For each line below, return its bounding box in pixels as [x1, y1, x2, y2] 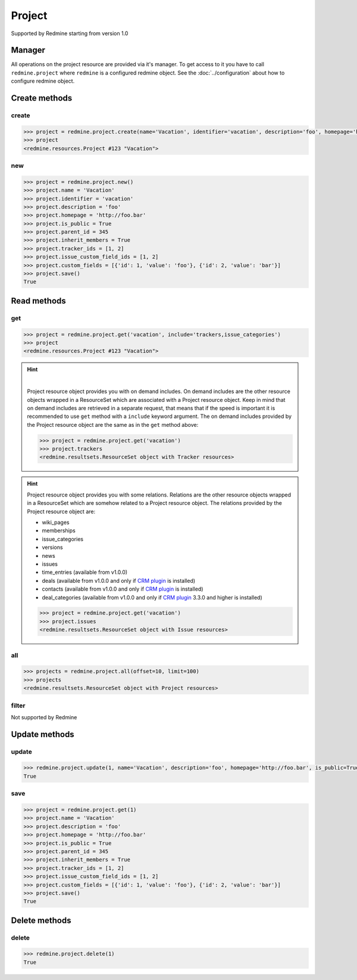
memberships [42, 527, 76, 534]
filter [11, 701, 26, 710]
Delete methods [11, 915, 71, 925]
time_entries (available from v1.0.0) [42, 569, 128, 576]
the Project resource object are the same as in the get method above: [27, 421, 199, 428]
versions [42, 544, 63, 551]
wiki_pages [42, 519, 70, 526]
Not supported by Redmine [11, 713, 77, 720]
